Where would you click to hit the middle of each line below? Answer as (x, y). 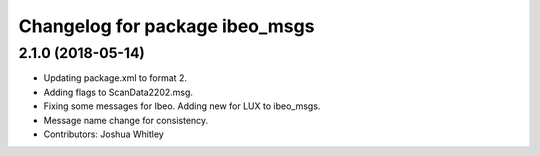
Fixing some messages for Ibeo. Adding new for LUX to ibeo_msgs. (182, 106)
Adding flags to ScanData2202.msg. (118, 92)
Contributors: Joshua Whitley (103, 134)
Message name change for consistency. (126, 120)
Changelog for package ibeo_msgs (166, 26)
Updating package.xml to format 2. (115, 78)
